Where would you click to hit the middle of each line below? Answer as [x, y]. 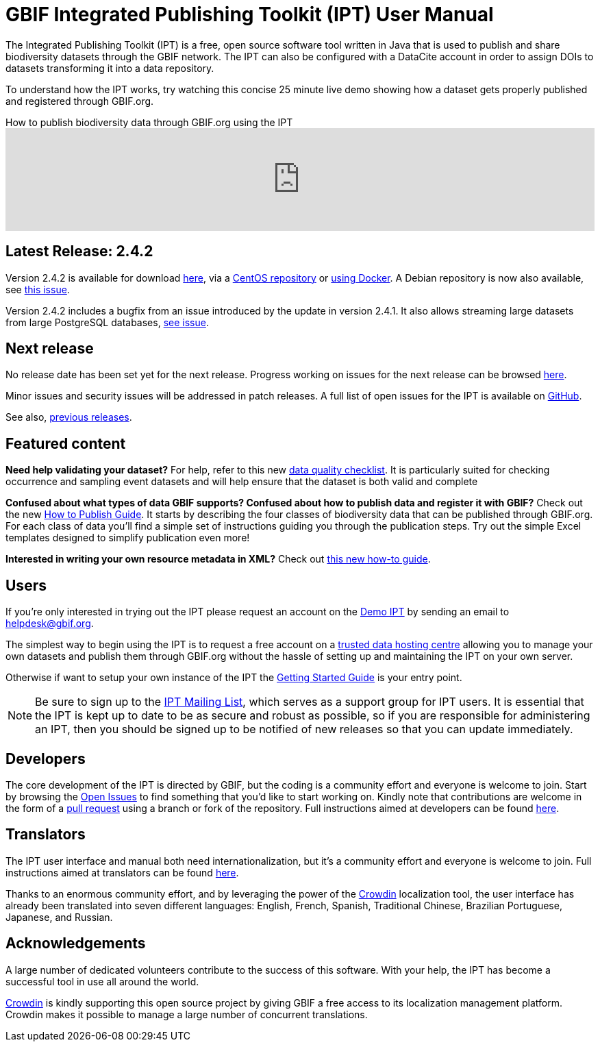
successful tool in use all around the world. [102, 981]
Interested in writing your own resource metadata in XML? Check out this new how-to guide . [218, 559]
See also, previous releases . [69, 417]
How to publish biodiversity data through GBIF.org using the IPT [149, 122]
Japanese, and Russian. [59, 917]
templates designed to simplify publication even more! [128, 538]
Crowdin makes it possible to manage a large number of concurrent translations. [187, 1014]
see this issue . [38, 289]
